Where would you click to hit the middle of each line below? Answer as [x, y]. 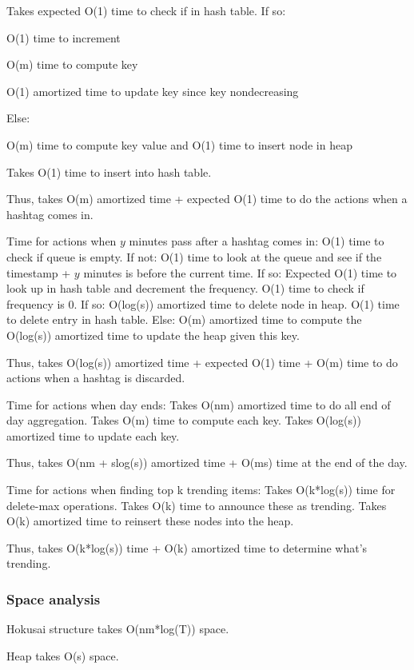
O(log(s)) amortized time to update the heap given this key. [153, 335]
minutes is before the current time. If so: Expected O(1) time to [240, 272]
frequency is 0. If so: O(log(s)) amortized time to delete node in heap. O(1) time [203, 303]
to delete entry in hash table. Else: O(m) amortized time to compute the [184, 319]
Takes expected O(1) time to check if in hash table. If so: [146, 10]
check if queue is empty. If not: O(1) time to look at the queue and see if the [194, 256]
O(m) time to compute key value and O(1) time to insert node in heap [179, 144]
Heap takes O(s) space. [63, 655]
